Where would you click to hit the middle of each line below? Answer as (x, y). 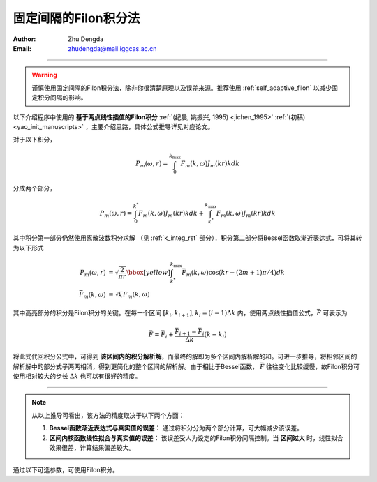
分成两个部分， (34, 188)
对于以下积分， (34, 140)
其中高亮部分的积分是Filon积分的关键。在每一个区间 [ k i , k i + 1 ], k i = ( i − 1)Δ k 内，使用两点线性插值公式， (165, 314)
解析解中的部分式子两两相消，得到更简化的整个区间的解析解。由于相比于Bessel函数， (135, 366)
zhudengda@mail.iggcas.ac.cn (112, 48)
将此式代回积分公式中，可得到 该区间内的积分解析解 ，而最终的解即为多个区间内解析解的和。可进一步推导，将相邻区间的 (185, 356)
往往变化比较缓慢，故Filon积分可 (313, 366)
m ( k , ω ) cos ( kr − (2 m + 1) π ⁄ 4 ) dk (236, 273)
